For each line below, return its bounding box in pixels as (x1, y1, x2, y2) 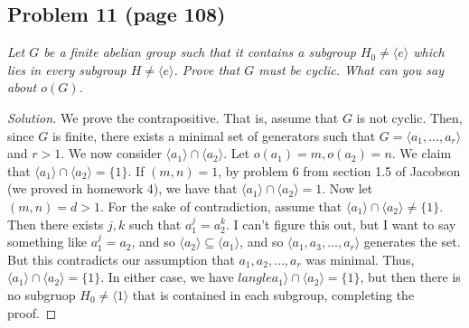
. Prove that (174, 60, 240, 79)
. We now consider (61, 144, 162, 163)
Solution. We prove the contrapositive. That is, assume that (7, 108, 339, 127)
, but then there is (360, 267, 461, 286)
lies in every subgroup (7, 60, 127, 79)
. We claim (391, 144, 452, 163)
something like (7, 232, 87, 251)
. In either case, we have (100, 267, 234, 286)
